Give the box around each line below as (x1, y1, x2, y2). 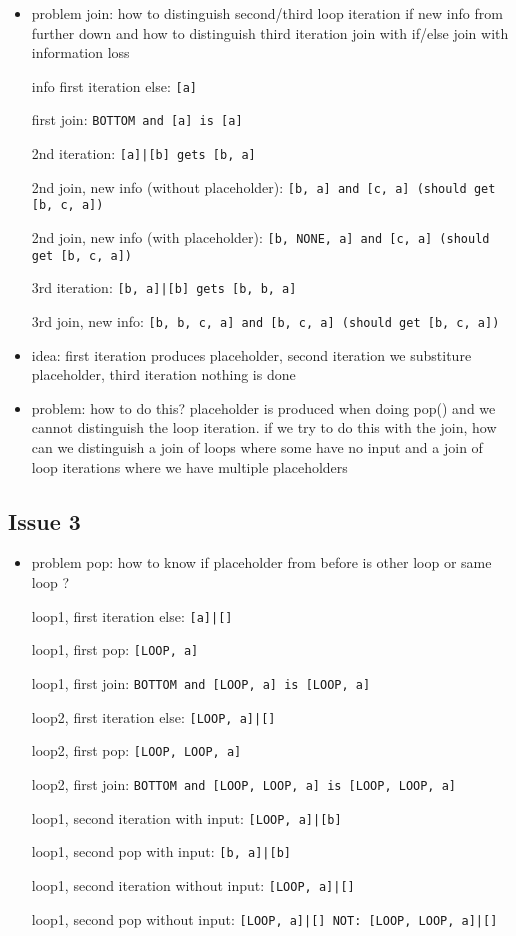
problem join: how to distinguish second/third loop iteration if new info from (31, 3, 503, 23)
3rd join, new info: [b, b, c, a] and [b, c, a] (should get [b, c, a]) (31, 311, 500, 332)
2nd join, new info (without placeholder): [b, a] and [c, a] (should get (31, 176, 496, 197)
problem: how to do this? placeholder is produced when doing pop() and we (31, 397, 496, 418)
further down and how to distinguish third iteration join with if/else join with (31, 22, 509, 43)
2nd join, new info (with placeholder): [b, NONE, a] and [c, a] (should (31, 227, 490, 248)
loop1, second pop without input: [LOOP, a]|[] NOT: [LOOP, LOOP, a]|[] (31, 908, 498, 929)
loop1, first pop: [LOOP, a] (31, 639, 199, 660)
